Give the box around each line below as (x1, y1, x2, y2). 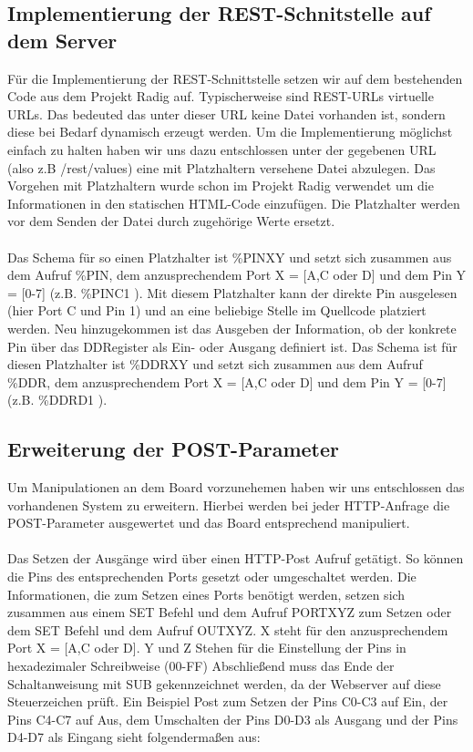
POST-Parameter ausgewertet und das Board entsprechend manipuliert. (7, 513, 410, 532)
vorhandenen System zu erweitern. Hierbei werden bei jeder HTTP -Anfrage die (7, 495, 450, 514)
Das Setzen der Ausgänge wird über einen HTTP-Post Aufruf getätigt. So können (7, 549, 464, 568)
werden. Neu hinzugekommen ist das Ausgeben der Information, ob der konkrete (7, 318, 457, 337)
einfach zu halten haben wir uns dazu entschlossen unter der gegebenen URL (7, 139, 437, 159)
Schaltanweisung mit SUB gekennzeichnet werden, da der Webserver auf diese (7, 674, 441, 693)
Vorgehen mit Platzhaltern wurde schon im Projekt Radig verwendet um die (7, 176, 434, 195)
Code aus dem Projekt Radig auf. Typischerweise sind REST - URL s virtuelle (7, 87, 434, 106)
